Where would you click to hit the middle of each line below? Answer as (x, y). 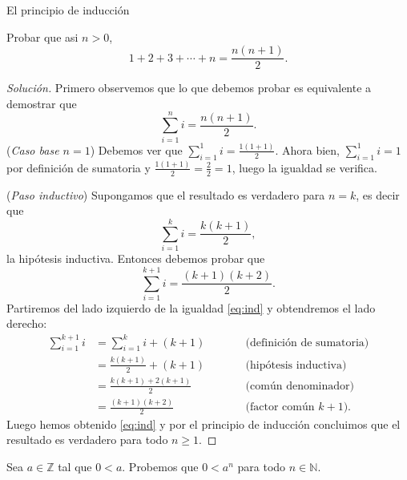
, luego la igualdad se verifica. (304, 167)
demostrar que (42, 103)
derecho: (27, 323)
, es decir (378, 194)
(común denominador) (300, 386)
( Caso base (33, 149)
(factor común (280, 407)
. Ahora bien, (307, 149)
